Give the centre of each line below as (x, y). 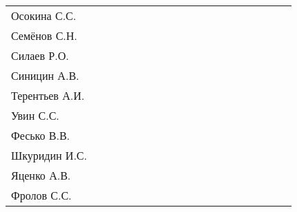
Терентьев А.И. (48, 95)
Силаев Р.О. (40, 55)
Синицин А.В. (45, 75)
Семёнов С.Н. (44, 35)
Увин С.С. (35, 115)
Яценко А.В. (41, 175)
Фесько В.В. (41, 135)
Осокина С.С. (44, 15)
